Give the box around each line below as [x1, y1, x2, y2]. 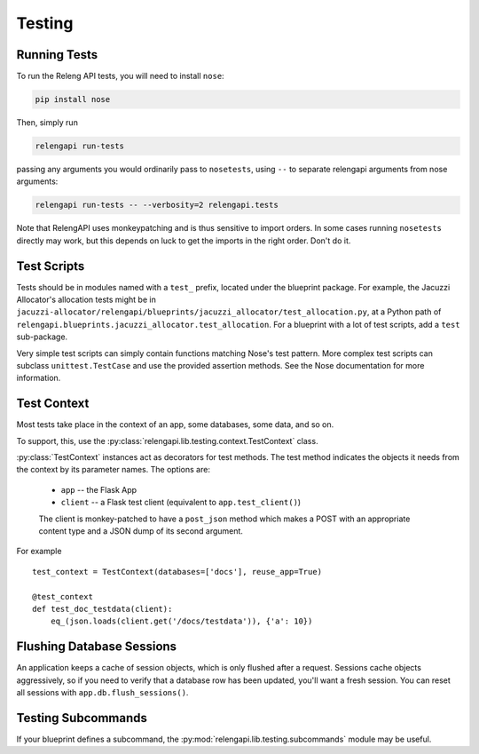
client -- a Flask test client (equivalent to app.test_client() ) [60, 497, 302, 508]
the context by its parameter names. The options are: [16, 464, 210, 475]
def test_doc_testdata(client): [32, 604, 173, 614]
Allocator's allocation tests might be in [16, 294, 157, 306]
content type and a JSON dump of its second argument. [38, 526, 244, 536]
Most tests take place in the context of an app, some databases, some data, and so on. [16, 419, 334, 430]
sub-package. [16, 331, 68, 342]
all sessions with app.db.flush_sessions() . [16, 687, 189, 698]
